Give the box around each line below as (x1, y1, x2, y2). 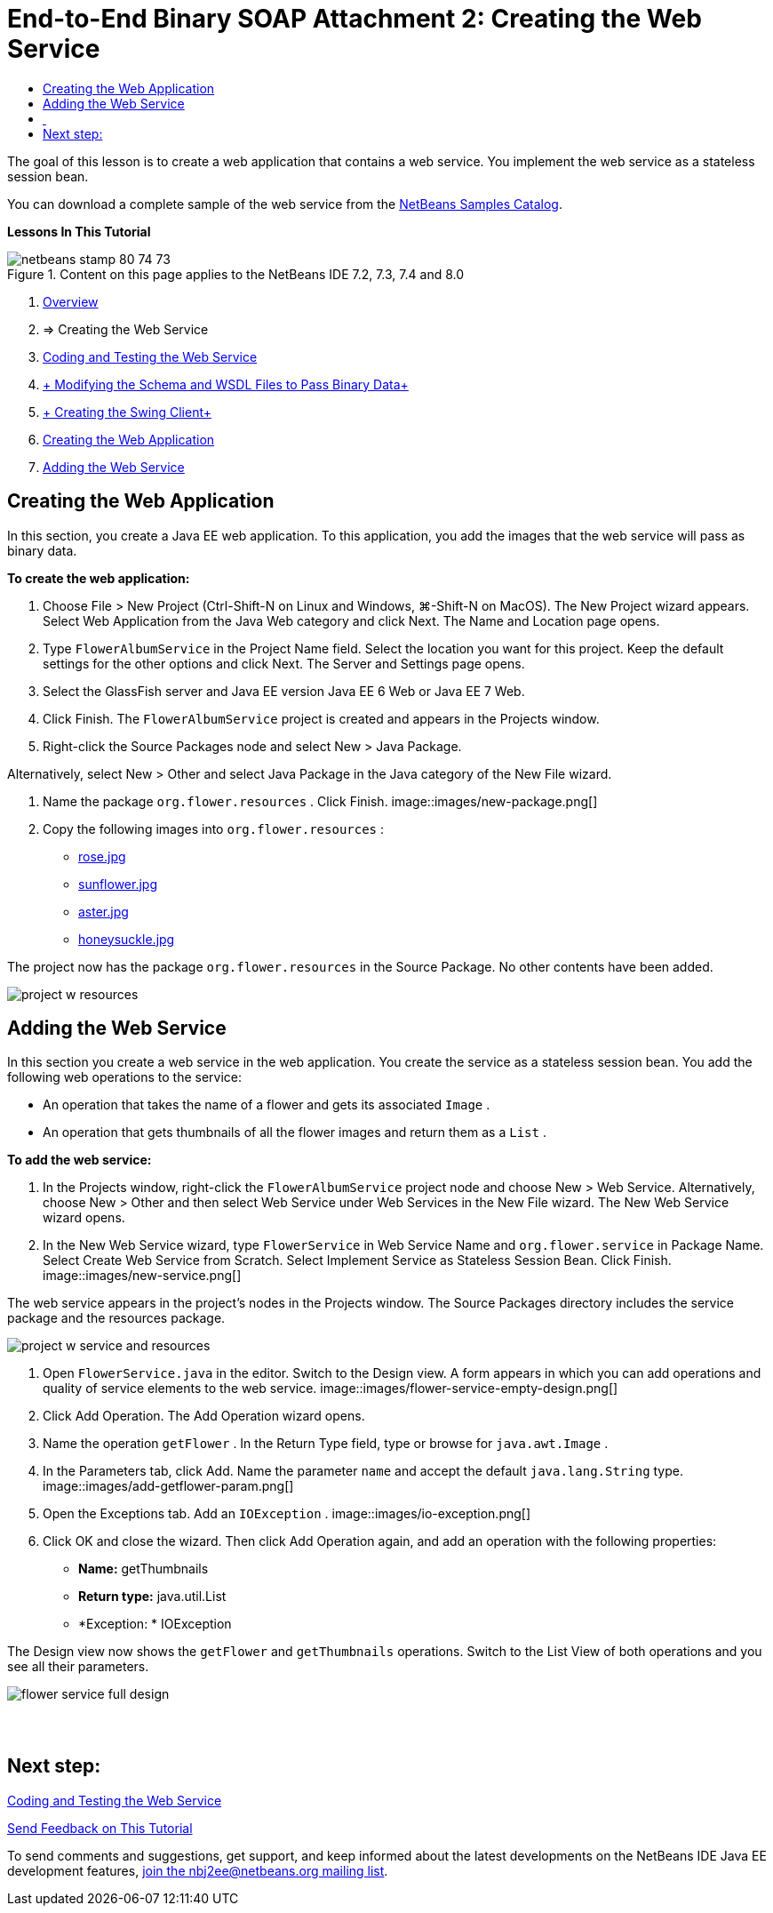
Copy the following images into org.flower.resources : (43, 820, 385, 836)
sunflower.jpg (78, 876, 157, 892)
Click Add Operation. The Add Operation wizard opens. (43, 1408, 365, 1424)
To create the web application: (7, 570, 190, 586)
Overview (43, 293, 99, 309)
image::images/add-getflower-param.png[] (43, 1478, 294, 1494)
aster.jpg (78, 903, 129, 919)
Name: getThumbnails (78, 1561, 209, 1577)
